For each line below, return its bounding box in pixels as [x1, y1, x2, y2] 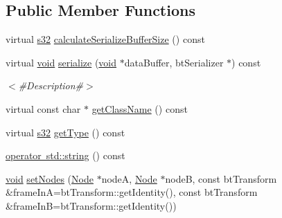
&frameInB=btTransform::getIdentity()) [6, 198, 177, 212]
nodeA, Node [101, 171, 157, 185]
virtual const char [6, 101, 81, 116]
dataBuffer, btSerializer [124, 55, 224, 69]
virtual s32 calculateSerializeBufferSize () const [6, 32, 205, 46]
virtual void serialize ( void [6, 55, 117, 69]
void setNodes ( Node [6, 171, 94, 185]
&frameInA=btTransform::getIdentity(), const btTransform [6, 185, 258, 199]
